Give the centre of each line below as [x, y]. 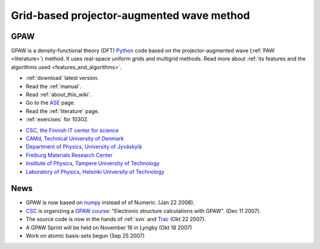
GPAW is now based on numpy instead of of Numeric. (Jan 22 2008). [110, 203]
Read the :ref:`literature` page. [63, 111]
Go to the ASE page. [50, 103]
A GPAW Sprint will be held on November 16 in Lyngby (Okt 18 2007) [109, 227]
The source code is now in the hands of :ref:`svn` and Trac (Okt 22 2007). [116, 219]
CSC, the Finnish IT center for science [72, 130]
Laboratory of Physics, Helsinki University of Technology [95, 172]
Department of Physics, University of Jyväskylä [84, 147]
